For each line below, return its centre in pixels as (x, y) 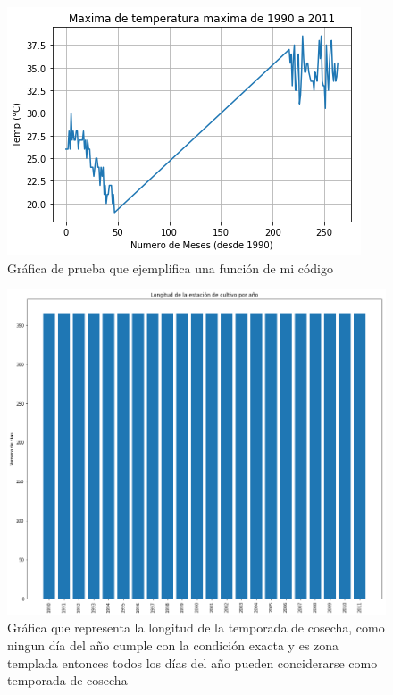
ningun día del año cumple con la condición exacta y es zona (173, 645)
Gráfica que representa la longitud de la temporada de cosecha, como (196, 628)
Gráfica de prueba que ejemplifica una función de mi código (170, 268)
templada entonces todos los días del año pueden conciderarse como (192, 662)
